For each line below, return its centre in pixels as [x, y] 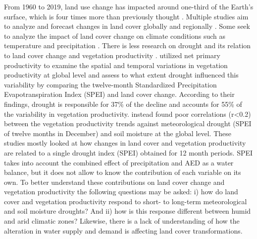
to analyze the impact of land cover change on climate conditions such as [115, 36]
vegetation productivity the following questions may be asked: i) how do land [121, 192]
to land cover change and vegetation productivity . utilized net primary [112, 55]
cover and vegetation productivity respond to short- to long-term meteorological [126, 201]
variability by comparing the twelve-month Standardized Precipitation [110, 84]
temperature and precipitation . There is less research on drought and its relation [128, 45]
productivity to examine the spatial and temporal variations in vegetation [116, 65]
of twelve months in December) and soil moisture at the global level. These [118, 133]
